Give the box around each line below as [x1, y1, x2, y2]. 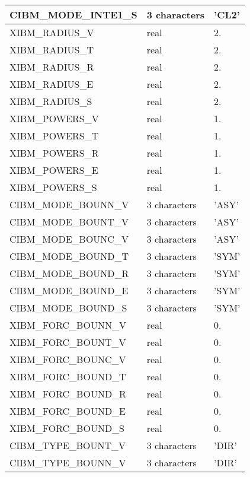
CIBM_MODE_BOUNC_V [9, 232, 129, 246]
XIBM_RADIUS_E [9, 77, 94, 91]
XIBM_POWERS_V [9, 112, 99, 125]
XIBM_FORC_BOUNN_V [9, 318, 126, 332]
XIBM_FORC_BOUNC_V [9, 352, 126, 366]
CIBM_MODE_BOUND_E [9, 284, 129, 297]
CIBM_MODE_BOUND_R [9, 266, 129, 280]
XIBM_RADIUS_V [9, 26, 94, 39]
